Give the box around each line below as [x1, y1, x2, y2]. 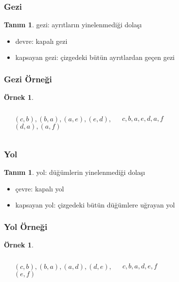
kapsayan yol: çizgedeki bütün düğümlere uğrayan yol [15, 200, 175, 210]
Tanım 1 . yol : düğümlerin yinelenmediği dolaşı [4, 167, 145, 177]
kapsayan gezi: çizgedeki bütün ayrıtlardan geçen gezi [15, 52, 175, 62]
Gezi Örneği [4, 73, 52, 85]
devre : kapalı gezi [15, 36, 68, 46]
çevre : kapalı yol [15, 183, 64, 193]
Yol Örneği [4, 220, 48, 232]
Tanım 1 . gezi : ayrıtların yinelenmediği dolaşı [4, 19, 142, 30]
